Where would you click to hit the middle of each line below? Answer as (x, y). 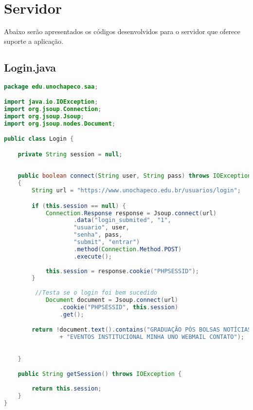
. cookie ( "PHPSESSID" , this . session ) (119, 307)
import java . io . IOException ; (51, 102)
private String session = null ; (70, 154)
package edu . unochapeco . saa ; (51, 86)
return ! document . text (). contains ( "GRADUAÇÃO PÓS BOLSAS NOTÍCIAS (142, 330)
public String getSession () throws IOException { (100, 374)
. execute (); (93, 256)
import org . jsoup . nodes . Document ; (60, 123)
